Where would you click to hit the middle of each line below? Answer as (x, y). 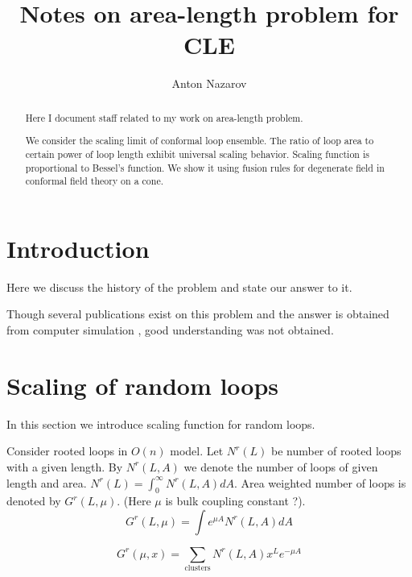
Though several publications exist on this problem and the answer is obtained (198, 314)
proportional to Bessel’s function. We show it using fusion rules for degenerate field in (205, 167)
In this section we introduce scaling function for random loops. (161, 423)
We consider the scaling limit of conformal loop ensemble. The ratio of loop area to (200, 141)
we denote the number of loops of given (281, 466)
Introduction (78, 248)
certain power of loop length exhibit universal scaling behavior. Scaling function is (197, 154)
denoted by (34, 501)
